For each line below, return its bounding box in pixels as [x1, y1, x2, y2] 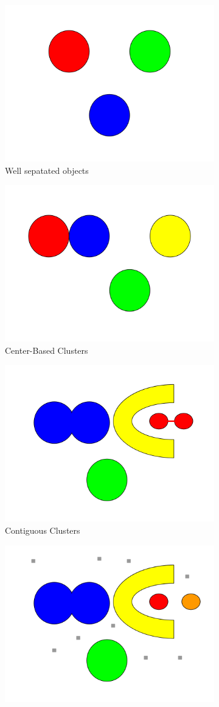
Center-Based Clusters [5, 343, 88, 356]
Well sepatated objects [5, 164, 89, 176]
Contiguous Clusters [5, 523, 80, 536]
